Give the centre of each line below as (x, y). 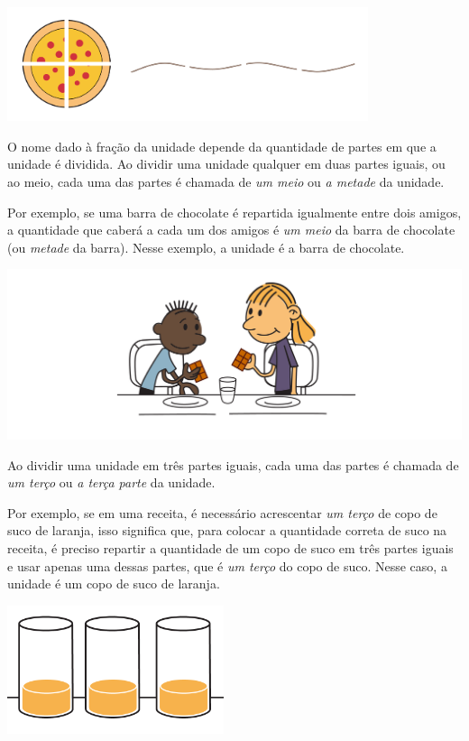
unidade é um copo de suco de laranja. (114, 584)
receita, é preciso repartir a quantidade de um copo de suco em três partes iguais (230, 547)
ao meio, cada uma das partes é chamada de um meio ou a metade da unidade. (226, 182)
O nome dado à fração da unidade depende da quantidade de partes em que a (222, 146)
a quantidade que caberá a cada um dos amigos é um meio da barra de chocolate (231, 230)
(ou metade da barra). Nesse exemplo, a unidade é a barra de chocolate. (206, 247)
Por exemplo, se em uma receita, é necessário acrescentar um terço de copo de (222, 512)
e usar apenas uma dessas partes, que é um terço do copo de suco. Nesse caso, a (227, 565)
